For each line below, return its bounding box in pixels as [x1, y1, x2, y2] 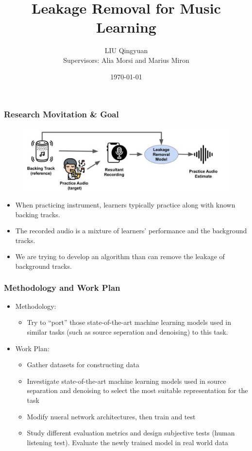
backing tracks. [15, 209, 60, 219]
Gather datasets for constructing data [27, 359, 139, 370]
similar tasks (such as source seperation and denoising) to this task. [27, 326, 228, 337]
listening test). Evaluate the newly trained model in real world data [27, 437, 228, 447]
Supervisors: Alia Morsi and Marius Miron [63, 55, 189, 65]
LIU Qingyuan [104, 45, 148, 56]
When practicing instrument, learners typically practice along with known [15, 200, 235, 209]
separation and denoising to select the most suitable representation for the [27, 385, 248, 395]
